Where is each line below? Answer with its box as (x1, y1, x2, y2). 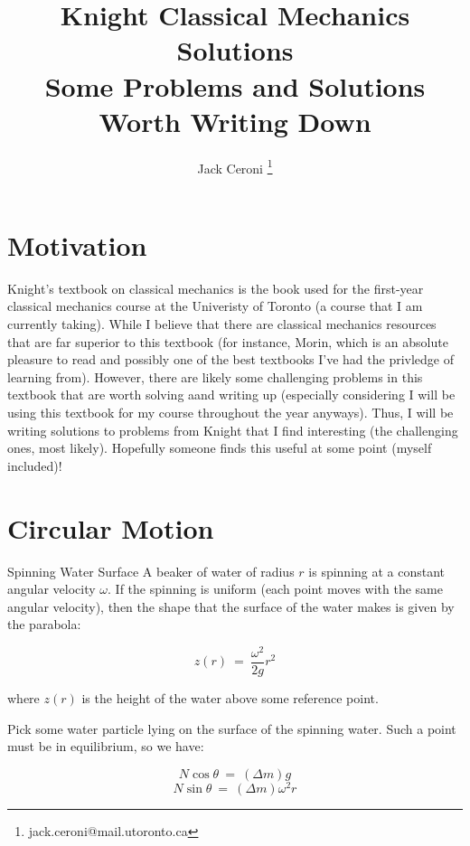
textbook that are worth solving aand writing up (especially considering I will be (7, 385, 456, 404)
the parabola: (7, 615, 81, 634)
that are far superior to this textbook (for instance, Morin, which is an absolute (7, 332, 448, 351)
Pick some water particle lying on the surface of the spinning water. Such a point (7, 719, 456, 738)
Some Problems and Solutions (44, 67, 426, 104)
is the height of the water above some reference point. (81, 689, 379, 708)
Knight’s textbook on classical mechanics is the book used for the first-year (7, 278, 424, 297)
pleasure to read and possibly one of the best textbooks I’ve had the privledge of (7, 350, 455, 369)
